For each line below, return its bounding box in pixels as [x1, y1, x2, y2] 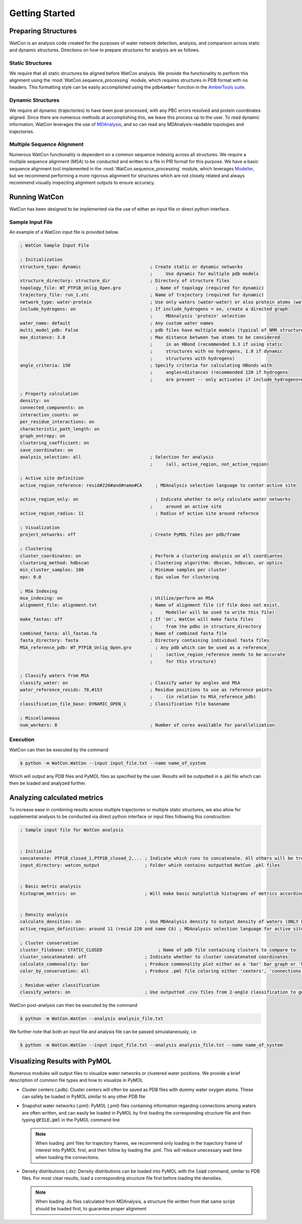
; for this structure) [149, 659, 216, 665]
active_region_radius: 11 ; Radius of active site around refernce [20, 510, 259, 517]
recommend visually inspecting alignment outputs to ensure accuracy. [9, 179, 155, 186]
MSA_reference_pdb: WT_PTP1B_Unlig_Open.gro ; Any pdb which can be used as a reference [20, 645, 267, 650]
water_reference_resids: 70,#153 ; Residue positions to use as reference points [20, 687, 272, 693]
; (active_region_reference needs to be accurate [149, 652, 285, 658]
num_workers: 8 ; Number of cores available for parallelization [20, 722, 275, 728]
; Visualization [20, 525, 60, 531]
